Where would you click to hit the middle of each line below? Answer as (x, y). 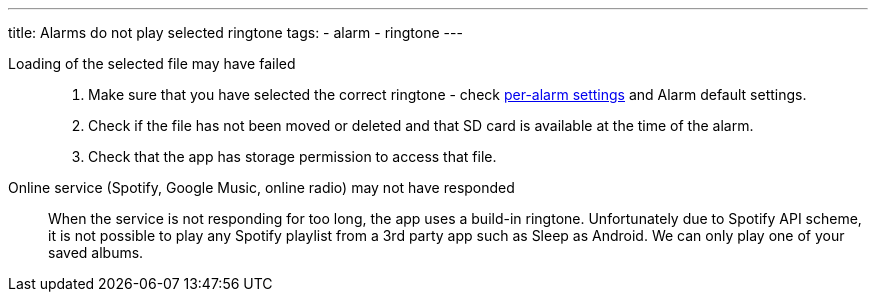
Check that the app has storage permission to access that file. (292, 156)
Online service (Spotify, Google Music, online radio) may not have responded (261, 187)
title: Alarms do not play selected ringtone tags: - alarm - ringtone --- (235, 32)
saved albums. (96, 252)
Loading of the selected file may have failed (152, 63)
